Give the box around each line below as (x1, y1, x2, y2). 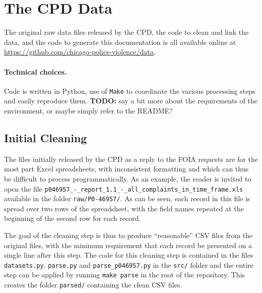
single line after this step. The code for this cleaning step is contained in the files (4, 250, 253, 260)
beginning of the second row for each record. (4, 213, 141, 223)
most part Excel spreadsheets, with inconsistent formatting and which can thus (4, 163, 249, 174)
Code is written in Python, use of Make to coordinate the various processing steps (4, 85, 255, 96)
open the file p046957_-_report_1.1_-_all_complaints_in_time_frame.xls (4, 183, 243, 194)
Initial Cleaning (4, 130, 87, 145)
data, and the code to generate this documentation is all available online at (4, 36, 236, 47)
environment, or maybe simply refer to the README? (4, 105, 173, 115)
